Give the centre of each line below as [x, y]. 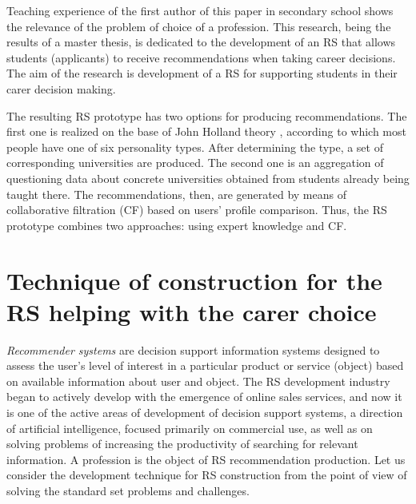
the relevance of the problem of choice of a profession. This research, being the [199, 26]
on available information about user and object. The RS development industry [198, 381]
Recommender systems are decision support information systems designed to [193, 349]
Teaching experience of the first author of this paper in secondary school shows [200, 10]
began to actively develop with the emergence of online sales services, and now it [204, 397]
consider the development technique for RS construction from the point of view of [207, 475]
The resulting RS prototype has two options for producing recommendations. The [207, 115]
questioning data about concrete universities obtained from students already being [208, 178]
